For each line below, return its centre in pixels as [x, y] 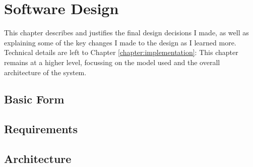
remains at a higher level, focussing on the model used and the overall [112, 62]
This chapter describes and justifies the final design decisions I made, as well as [126, 33]
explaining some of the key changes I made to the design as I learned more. [120, 42]
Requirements [41, 129]
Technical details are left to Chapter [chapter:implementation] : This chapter [121, 52]
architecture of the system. [45, 72]
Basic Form [34, 99]
